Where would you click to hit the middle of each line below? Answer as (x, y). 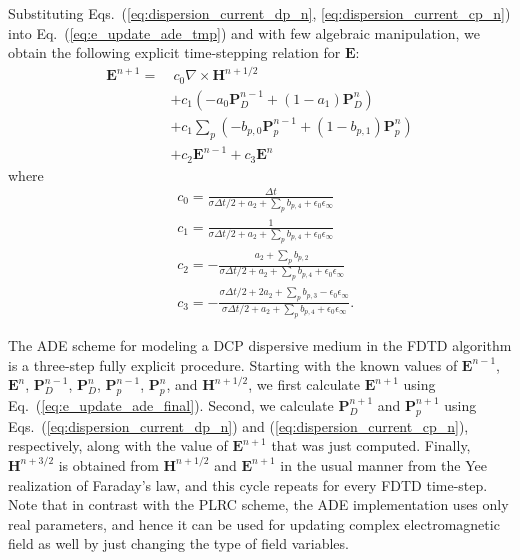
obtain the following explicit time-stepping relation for (174, 52)
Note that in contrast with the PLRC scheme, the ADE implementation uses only (258, 504)
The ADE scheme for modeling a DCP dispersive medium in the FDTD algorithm (260, 344)
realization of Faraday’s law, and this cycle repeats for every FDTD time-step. (248, 484)
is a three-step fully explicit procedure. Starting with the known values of (233, 364)
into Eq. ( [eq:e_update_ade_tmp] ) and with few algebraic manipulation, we (244, 32)
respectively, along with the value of (118, 445)
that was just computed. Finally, (371, 445)
